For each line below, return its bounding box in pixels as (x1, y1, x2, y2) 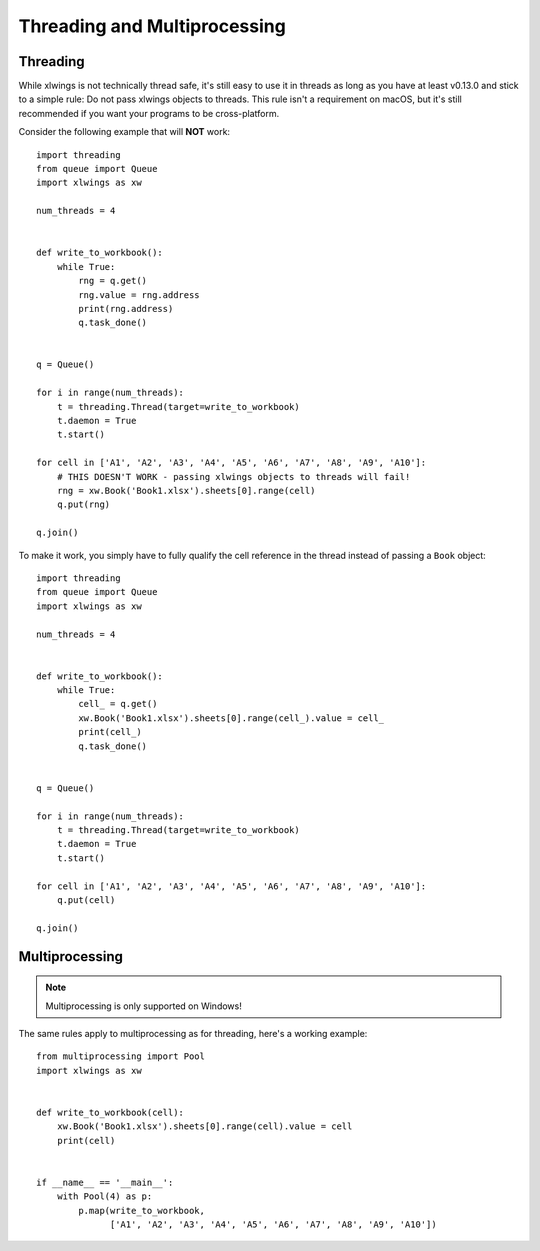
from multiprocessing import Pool (36, 1051, 205, 1062)
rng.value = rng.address (78, 289, 200, 300)
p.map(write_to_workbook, (78, 1205, 205, 1216)
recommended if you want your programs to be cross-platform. (18, 107, 280, 119)
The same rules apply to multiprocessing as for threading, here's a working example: (18, 1027, 368, 1039)
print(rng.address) (78, 303, 174, 314)
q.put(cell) (56, 894, 116, 905)
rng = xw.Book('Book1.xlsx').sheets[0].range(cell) (56, 485, 316, 496)
